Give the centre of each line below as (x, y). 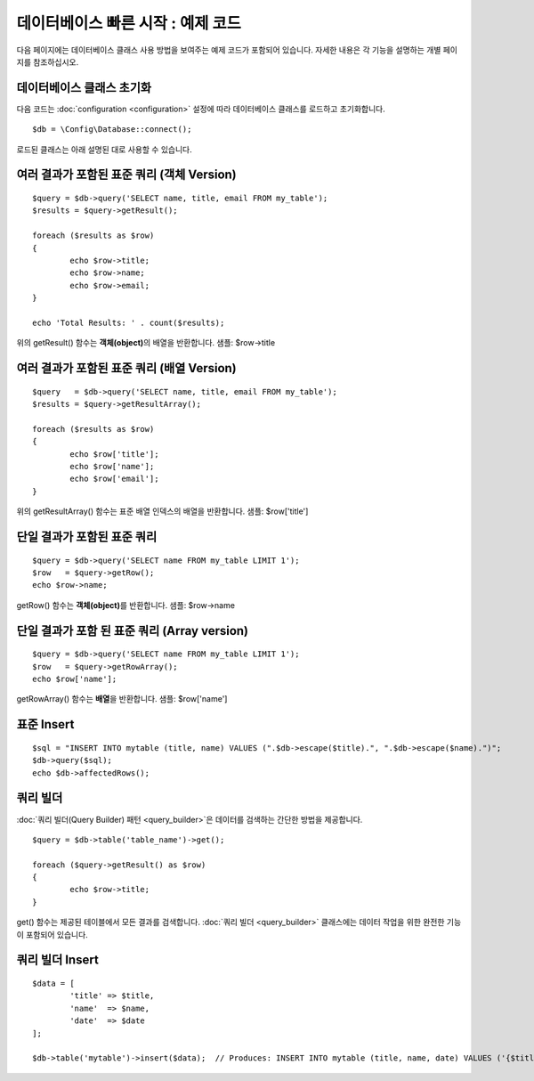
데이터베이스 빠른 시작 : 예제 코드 (129, 23)
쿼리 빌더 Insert (58, 960)
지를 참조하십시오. (48, 61)
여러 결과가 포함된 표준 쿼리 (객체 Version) (127, 175)
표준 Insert (45, 724)
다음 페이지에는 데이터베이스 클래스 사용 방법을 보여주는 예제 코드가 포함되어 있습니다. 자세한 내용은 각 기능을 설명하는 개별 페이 (237, 50)
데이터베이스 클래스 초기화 (84, 88)
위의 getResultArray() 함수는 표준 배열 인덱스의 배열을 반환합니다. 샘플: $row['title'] (162, 511)
